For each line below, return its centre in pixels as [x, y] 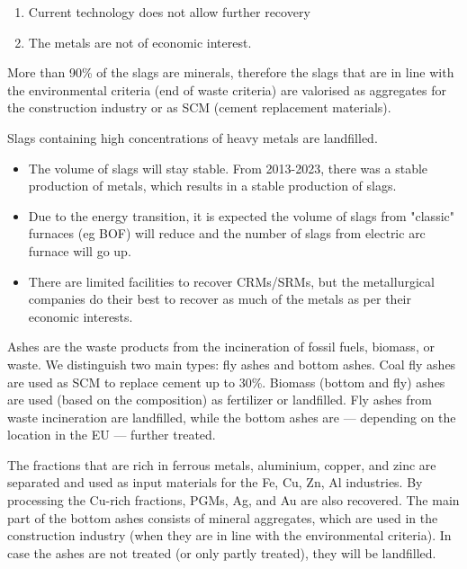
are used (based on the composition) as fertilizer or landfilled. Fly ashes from [220, 400]
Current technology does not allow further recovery [169, 12]
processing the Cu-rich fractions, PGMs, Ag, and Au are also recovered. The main [233, 500]
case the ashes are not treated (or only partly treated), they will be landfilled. [222, 552]
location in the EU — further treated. [112, 435]
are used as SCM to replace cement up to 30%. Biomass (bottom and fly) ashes [226, 382]
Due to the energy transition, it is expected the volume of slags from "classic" [241, 215]
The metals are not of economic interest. [140, 42]
